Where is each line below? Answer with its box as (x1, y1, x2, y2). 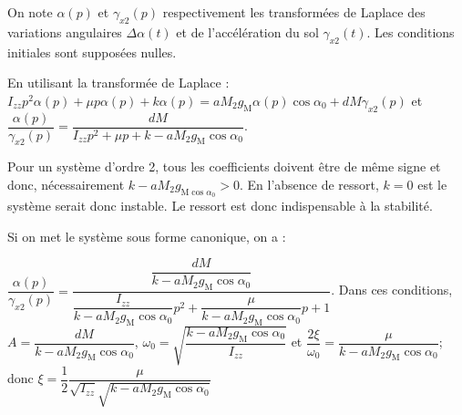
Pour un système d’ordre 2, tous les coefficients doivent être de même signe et (7, 157, 441, 176)
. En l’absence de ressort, (239, 175, 379, 194)
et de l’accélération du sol (176, 22, 319, 41)
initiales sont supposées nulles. (7, 42, 177, 61)
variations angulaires (7, 22, 122, 41)
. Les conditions (366, 22, 455, 41)
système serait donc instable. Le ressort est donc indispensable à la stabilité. (7, 196, 433, 215)
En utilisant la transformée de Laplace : (7, 73, 230, 92)
